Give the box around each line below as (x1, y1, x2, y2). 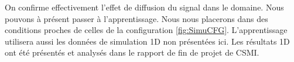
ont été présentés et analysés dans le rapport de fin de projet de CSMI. (5, 46, 259, 59)
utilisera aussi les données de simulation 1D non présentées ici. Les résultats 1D (5, 35, 290, 47)
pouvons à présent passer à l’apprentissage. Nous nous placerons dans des (5, 12, 268, 24)
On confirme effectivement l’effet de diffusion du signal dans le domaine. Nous (5, 1, 284, 13)
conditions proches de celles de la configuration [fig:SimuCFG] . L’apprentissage (5, 24, 288, 36)
